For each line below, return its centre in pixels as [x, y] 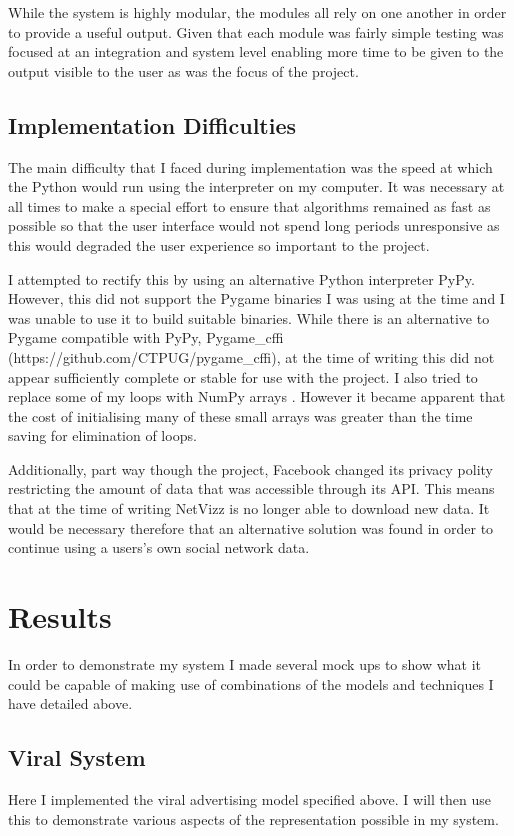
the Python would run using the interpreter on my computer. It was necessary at [256, 186]
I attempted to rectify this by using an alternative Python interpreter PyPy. [241, 278]
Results [60, 616]
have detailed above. [70, 703]
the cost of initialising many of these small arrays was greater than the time [240, 415]
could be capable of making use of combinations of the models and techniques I [251, 683]
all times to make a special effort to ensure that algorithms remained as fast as [249, 205]
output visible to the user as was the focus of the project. [183, 70]
